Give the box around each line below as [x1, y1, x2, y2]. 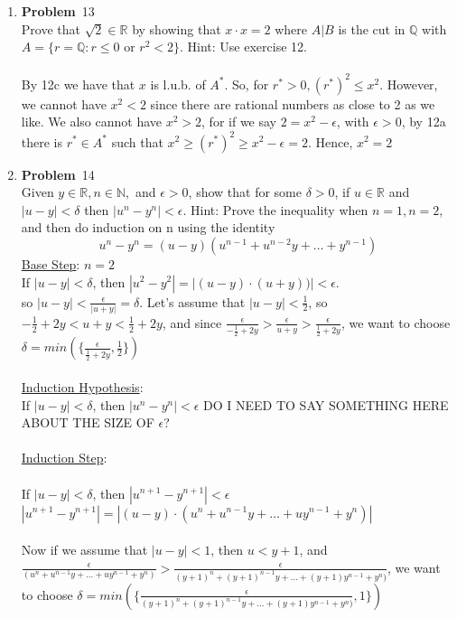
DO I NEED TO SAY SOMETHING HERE [203, 395, 449, 414]
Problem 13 [21, 2, 95, 20]
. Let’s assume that [139, 292, 246, 311]
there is [21, 132, 63, 151]
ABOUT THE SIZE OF [21, 413, 154, 432]
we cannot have [21, 94, 107, 113]
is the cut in [338, 19, 406, 38]
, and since [162, 313, 222, 332]
